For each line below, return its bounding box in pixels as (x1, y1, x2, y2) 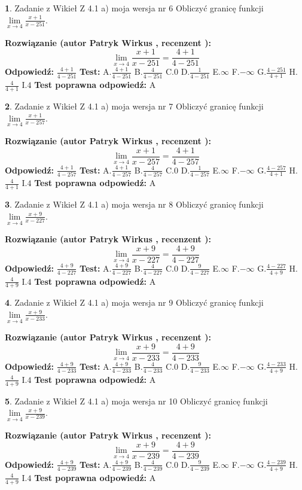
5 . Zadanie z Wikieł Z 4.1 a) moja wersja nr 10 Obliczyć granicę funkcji (5, 394, 268, 407)
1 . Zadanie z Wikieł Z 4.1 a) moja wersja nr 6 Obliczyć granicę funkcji (5, 2, 264, 14)
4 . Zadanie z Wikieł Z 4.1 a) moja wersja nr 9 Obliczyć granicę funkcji (5, 296, 264, 309)
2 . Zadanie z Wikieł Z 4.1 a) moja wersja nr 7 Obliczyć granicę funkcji (5, 100, 264, 112)
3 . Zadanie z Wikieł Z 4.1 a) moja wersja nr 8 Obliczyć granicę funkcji (5, 198, 264, 211)
